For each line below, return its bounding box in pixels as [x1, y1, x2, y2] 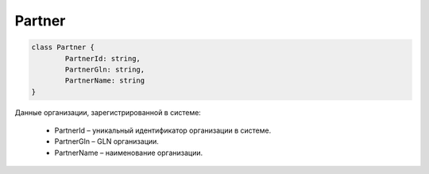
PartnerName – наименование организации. [54, 148, 203, 157]
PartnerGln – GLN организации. [54, 137, 159, 146]
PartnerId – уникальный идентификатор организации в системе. [54, 126, 272, 135]
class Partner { [31, 43, 95, 52]
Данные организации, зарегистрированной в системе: [14, 107, 202, 117]
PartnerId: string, [64, 54, 141, 63]
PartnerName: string [64, 76, 145, 85]
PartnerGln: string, [64, 64, 145, 74]
